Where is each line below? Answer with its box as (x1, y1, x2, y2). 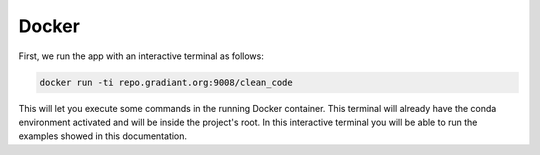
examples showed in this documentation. (18, 130, 188, 142)
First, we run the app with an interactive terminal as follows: (18, 50, 264, 62)
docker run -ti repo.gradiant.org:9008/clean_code (39, 76, 294, 88)
